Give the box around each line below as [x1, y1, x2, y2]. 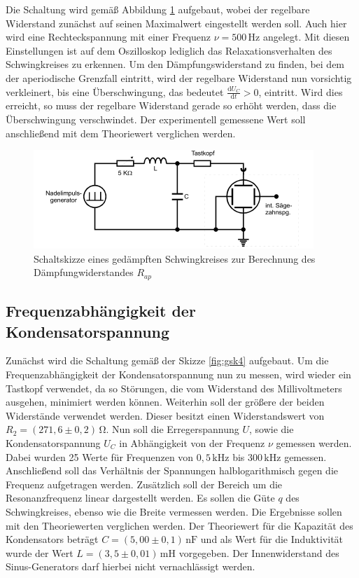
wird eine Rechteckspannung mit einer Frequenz [6, 29, 211, 44]
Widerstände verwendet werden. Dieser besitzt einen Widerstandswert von [6, 408, 325, 422]
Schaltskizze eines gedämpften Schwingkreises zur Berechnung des [34, 251, 316, 266]
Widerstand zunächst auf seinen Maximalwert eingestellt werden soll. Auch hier [6, 15, 347, 30]
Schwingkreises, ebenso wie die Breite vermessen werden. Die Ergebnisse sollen [6, 504, 342, 518]
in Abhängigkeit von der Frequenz [119, 435, 265, 450]
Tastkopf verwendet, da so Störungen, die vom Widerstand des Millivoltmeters [6, 380, 342, 395]
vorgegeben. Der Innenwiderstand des [178, 545, 339, 560]
